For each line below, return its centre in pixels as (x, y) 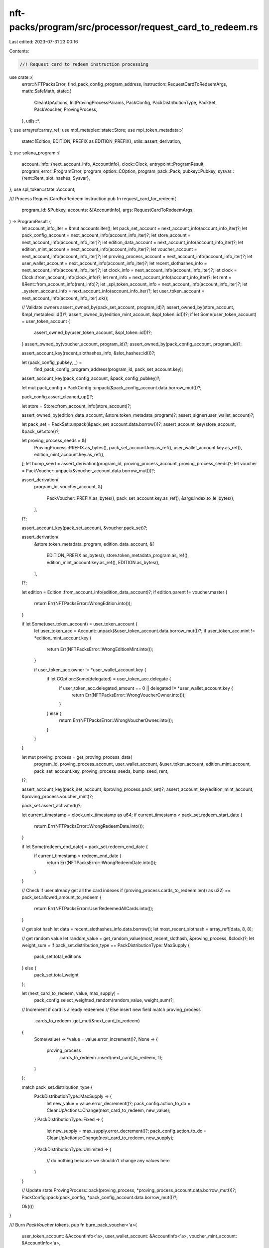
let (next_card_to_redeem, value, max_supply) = (71, 993)
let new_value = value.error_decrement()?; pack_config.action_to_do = (119, 1103)
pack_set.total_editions (58, 956)
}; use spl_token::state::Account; (42, 189)
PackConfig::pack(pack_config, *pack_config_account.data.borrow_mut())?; (100, 1197)
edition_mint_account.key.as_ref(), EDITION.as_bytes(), (103, 562)
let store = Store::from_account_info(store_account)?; (76, 406)
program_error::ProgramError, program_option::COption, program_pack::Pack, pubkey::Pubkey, (119, 171)
